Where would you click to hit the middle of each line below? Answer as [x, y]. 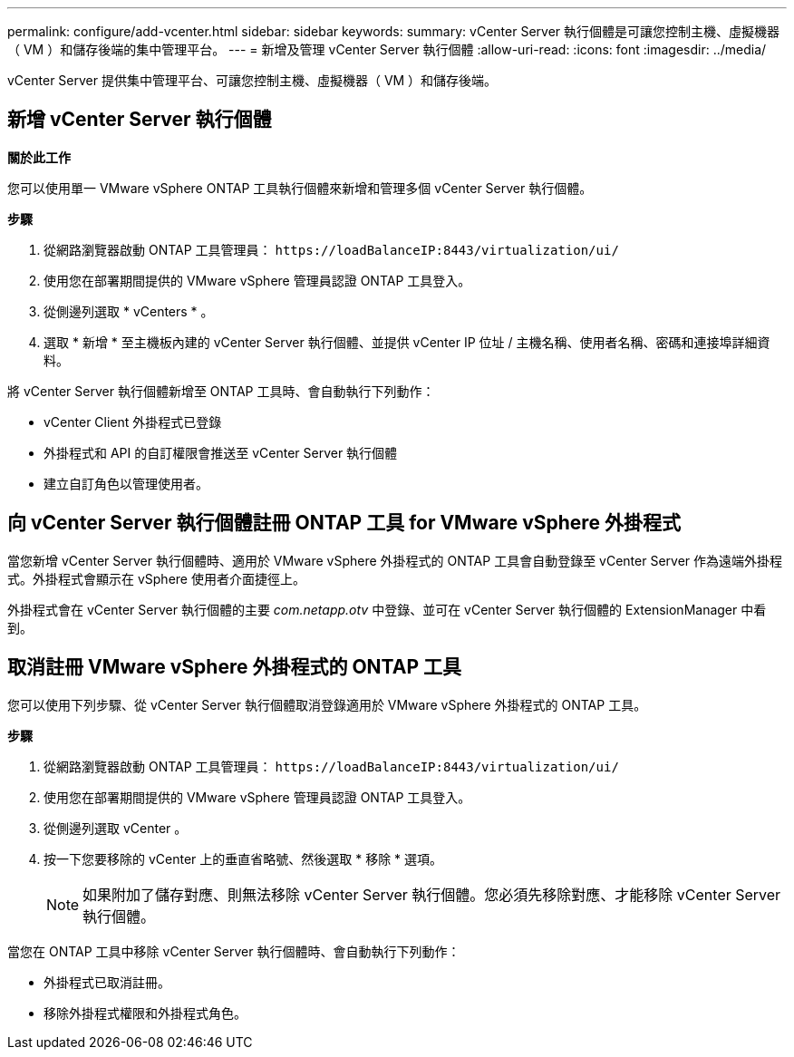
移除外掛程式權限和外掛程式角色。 [145, 1013]
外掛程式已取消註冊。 [107, 982]
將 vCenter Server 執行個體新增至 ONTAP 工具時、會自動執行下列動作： [221, 391]
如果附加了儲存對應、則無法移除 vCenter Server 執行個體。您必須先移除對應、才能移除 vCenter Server [432, 894]
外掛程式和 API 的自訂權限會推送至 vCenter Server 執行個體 [221, 452]
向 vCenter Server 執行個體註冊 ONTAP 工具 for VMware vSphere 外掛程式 [344, 523]
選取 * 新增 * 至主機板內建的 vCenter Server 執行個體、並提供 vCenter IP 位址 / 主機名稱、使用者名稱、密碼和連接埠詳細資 [407, 342]
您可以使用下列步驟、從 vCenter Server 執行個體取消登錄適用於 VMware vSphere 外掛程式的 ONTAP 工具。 [327, 704]
